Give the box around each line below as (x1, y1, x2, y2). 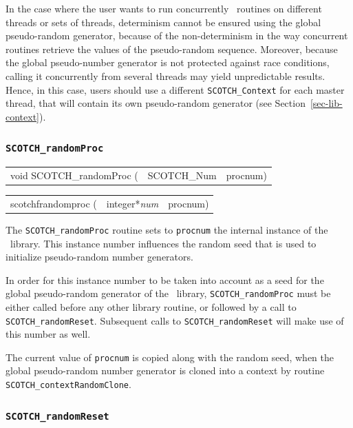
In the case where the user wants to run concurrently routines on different (6, 1, 322, 15)
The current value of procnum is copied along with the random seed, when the (6, 349, 334, 364)
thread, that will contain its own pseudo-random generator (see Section (6, 96, 306, 110)
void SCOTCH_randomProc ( (10, 167, 138, 182)
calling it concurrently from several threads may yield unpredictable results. (6, 68, 325, 83)
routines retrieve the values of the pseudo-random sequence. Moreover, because (6, 41, 338, 56)
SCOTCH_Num (147, 167, 217, 182)
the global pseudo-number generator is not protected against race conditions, (6, 55, 330, 70)
